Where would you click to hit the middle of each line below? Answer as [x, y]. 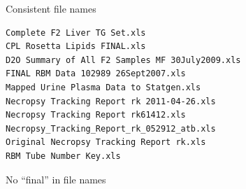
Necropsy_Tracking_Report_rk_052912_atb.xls [111, 128]
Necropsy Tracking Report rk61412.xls [96, 115]
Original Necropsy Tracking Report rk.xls [106, 142]
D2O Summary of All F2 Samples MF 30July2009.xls [123, 60]
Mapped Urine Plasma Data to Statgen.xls [103, 87]
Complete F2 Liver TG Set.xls [76, 33]
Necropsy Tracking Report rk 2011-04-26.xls [111, 101]
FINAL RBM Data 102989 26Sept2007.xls [96, 74]
